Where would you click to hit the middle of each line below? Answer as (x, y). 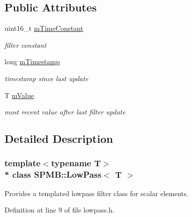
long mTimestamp (32, 61)
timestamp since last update (47, 78)
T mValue (19, 95)
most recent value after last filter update (65, 112)
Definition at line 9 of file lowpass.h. (59, 210)
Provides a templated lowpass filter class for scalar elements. (96, 193)
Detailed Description (59, 139)
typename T (76, 163)
